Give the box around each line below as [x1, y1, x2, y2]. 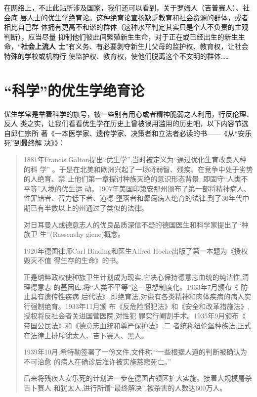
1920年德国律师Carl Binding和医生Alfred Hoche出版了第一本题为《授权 [23, 245, 248, 256]
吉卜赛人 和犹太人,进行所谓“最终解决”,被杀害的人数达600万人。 [23, 382, 227, 393]
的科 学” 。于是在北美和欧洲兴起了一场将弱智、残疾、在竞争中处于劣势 [23, 164, 253, 174]
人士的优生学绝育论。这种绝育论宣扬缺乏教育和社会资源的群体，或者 [27, 12, 249, 22]
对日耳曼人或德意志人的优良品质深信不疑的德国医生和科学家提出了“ [23, 219, 242, 229]
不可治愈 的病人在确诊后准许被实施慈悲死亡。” [23, 356, 171, 366]
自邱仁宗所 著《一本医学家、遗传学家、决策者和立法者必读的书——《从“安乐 [4, 128, 252, 138]
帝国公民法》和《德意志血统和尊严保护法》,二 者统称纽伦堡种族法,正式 [23, 320, 252, 330]
